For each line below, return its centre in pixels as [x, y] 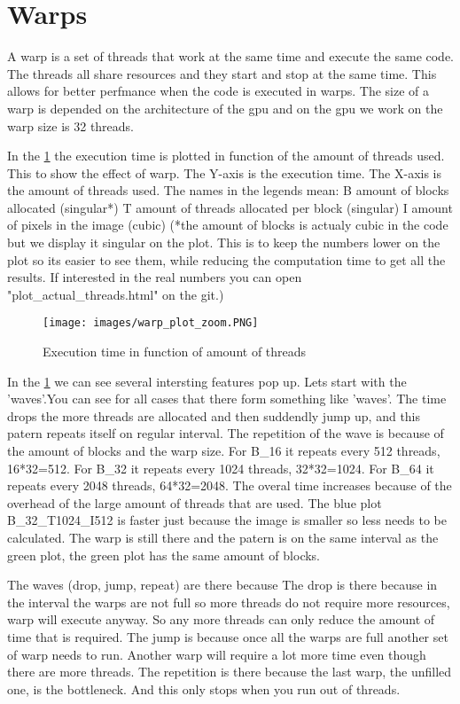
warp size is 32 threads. [71, 125]
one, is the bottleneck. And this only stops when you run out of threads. [204, 688]
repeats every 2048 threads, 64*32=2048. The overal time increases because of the [230, 485]
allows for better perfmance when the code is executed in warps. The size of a [218, 91]
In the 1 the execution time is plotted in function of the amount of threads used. [226, 156]
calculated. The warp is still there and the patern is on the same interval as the [223, 538]
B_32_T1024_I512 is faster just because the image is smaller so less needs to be [227, 520]
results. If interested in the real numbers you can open [155, 277]
